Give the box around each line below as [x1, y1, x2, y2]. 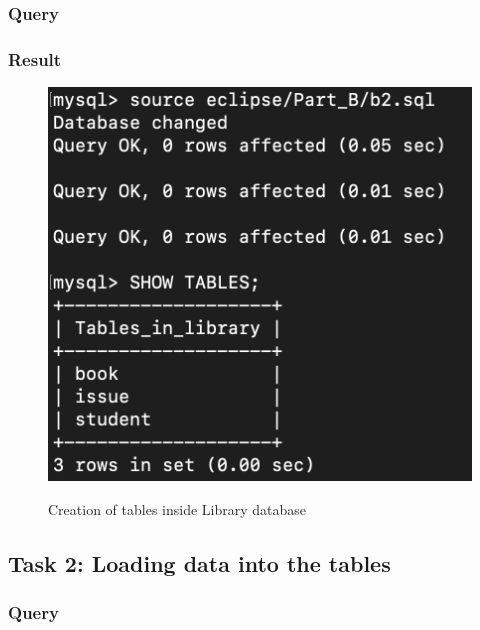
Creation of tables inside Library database [48, 498, 307, 519]
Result [8, 46, 62, 71]
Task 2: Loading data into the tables [8, 547, 391, 578]
